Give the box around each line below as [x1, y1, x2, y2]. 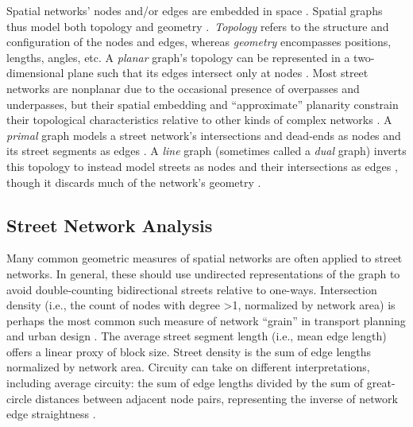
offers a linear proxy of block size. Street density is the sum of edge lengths [6, 343, 372, 359]
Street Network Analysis [6, 212, 213, 237]
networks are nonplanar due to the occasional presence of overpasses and [6, 80, 360, 96]
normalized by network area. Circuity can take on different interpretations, [6, 359, 370, 375]
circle [6, 390, 32, 406]
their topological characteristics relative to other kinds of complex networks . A [6, 111, 392, 128]
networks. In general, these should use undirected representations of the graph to [6, 265, 400, 281]
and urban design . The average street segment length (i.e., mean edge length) [6, 328, 387, 344]
